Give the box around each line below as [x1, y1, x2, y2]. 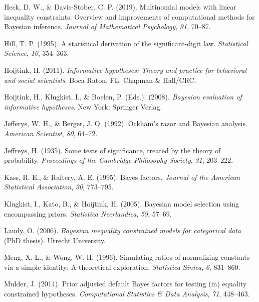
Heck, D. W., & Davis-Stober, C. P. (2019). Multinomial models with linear [4, 2, 236, 12]
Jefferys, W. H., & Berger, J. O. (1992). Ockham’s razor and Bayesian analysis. [4, 118, 247, 129]
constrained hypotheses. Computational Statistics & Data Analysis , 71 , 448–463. [4, 288, 250, 299]
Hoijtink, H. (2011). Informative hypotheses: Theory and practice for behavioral [4, 64, 247, 75]
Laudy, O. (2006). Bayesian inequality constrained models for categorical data [4, 225, 241, 236]
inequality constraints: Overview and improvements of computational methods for [4, 11, 255, 22]
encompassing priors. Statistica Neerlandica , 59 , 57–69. [4, 208, 172, 219]
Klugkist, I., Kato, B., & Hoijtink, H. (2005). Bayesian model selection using [4, 198, 239, 209]
